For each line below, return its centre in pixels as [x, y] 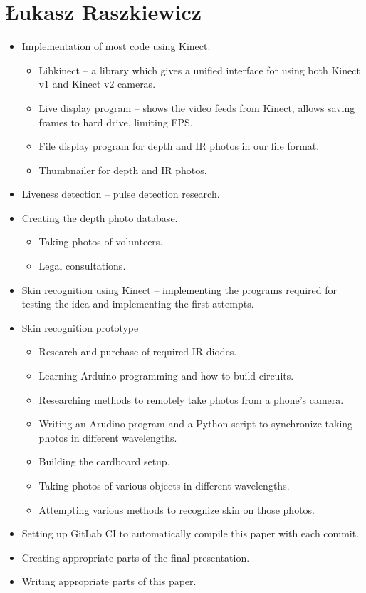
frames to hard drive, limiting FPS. [116, 122]
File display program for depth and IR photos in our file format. [179, 146]
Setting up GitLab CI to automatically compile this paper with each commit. [190, 533]
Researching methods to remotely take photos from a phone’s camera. [191, 399]
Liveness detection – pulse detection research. [121, 194]
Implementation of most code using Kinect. [116, 46]
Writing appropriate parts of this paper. [109, 581]
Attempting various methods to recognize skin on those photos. [177, 509]
